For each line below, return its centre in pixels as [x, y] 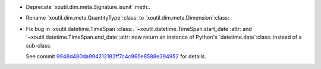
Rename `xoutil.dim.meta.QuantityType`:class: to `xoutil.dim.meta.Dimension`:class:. [128, 18]
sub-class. [39, 45]
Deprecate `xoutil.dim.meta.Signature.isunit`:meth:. [88, 7]
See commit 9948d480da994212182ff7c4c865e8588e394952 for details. [116, 56]
